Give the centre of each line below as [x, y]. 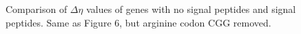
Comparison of [37, 9]
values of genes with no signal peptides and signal [191, 9]
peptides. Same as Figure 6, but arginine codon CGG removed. [138, 22]
